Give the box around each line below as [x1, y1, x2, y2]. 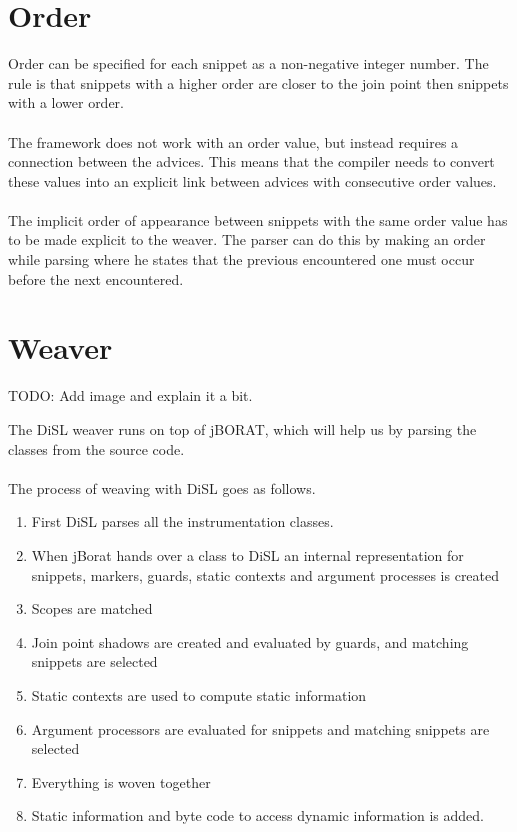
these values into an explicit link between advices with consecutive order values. [8, 170, 497, 191]
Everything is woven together [31, 771, 211, 792]
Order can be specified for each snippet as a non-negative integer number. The [8, 53, 489, 74]
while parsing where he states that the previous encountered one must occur [8, 249, 475, 270]
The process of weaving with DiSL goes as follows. [8, 477, 316, 498]
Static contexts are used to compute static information [31, 684, 367, 705]
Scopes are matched [31, 598, 153, 619]
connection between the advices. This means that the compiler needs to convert [8, 151, 495, 172]
